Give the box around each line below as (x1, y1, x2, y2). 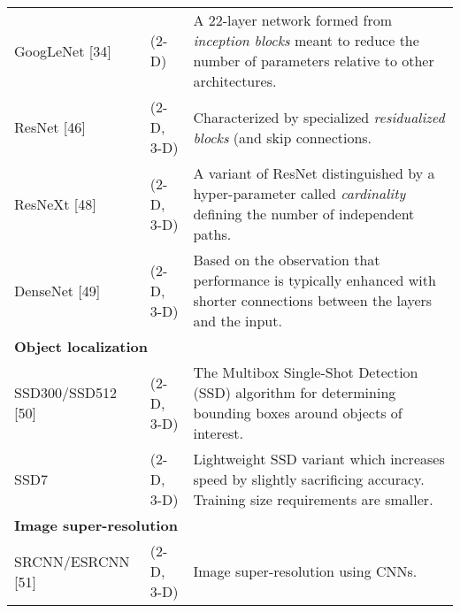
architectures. (193, 71, 277, 91)
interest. (193, 423, 244, 443)
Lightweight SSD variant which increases (193, 448, 445, 469)
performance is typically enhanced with (193, 270, 436, 290)
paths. (193, 224, 232, 244)
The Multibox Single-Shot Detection (193, 362, 418, 382)
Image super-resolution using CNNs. (193, 561, 418, 581)
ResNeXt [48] (14, 193, 96, 214)
